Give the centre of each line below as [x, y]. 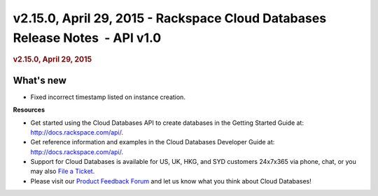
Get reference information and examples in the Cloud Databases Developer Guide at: [153, 142]
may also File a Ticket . [63, 172]
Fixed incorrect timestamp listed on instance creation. [108, 97]
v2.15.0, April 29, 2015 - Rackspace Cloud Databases [170, 18]
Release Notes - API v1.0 [87, 38]
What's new [40, 80]
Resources [29, 110]
